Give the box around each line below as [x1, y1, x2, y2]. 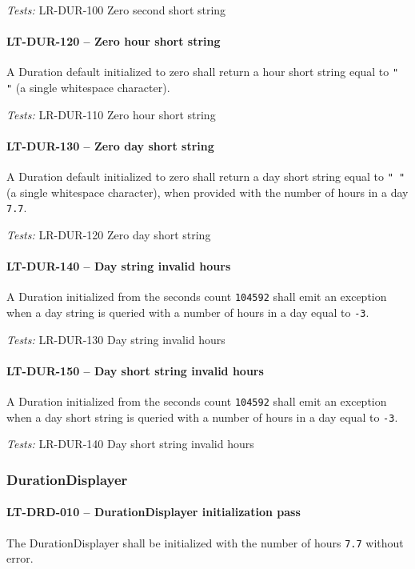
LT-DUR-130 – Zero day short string [6, 137, 214, 154]
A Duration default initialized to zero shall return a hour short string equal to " [6, 63, 399, 80]
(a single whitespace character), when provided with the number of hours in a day [6, 183, 409, 200]
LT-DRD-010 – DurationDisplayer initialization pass [6, 503, 301, 520]
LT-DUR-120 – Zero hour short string [6, 33, 221, 50]
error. [6, 550, 34, 567]
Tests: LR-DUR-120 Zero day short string [6, 226, 211, 242]
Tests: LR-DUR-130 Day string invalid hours [6, 331, 225, 347]
